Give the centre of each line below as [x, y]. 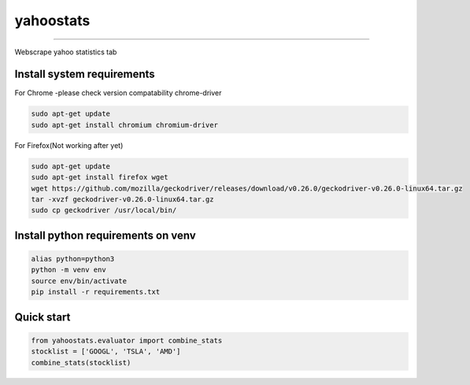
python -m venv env [68, 270]
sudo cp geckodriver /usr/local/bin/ [104, 210]
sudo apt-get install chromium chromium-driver [124, 125]
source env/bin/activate [79, 281]
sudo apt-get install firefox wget [100, 178]
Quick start [43, 317]
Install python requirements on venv [105, 235]
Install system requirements [85, 74]
